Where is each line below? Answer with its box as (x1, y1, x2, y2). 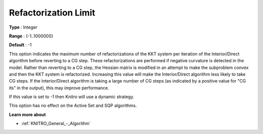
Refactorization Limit (9, 7, 95, 18)
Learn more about (9, 112, 46, 117)
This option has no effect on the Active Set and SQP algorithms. (9, 102, 137, 109)
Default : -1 (9, 42, 32, 48)
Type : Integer (9, 24, 38, 30)
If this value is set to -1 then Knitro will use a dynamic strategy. (9, 94, 134, 100)
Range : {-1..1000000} (9, 33, 54, 39)
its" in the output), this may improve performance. (9, 85, 109, 91)
